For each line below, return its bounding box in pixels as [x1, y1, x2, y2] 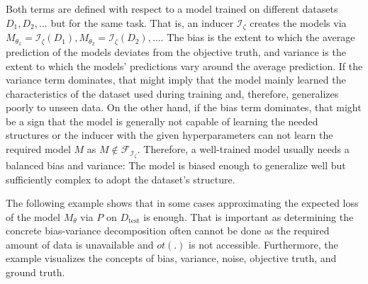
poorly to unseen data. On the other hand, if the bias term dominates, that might [6, 100, 362, 115]
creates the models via [250, 15, 347, 30]
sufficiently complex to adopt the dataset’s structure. [6, 171, 235, 186]
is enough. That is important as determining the [143, 209, 354, 224]
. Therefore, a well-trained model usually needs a [137, 142, 350, 157]
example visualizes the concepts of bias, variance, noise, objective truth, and [6, 251, 337, 266]
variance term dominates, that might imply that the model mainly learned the [6, 72, 346, 87]
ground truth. [6, 265, 65, 280]
